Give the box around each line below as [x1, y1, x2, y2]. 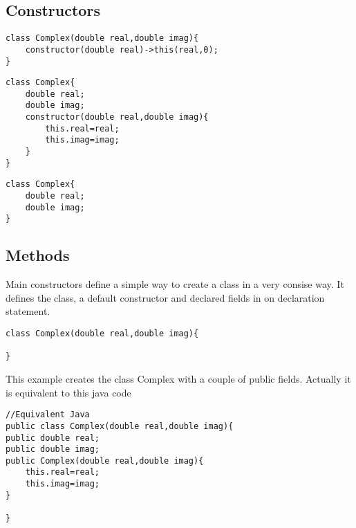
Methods [6, 244, 70, 266]
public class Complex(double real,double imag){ [6, 421, 234, 431]
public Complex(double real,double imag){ [6, 455, 204, 466]
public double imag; [6, 444, 100, 455]
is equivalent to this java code [6, 385, 131, 399]
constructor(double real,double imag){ [25, 112, 209, 122]
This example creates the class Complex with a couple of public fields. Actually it [6, 372, 351, 385]
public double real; [6, 433, 100, 443]
